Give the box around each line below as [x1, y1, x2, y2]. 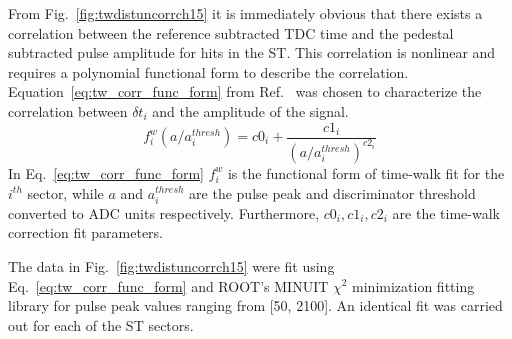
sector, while [27, 182, 104, 203]
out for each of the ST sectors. [8, 314, 194, 335]
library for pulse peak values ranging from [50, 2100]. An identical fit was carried [8, 295, 503, 316]
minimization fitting [352, 275, 475, 296]
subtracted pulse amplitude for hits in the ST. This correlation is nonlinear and [8, 42, 496, 63]
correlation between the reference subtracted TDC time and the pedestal [8, 22, 454, 43]
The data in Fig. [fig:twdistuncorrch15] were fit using [8, 255, 335, 276]
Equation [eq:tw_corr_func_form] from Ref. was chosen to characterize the [8, 81, 482, 102]
